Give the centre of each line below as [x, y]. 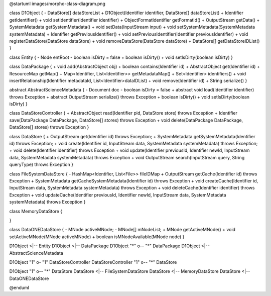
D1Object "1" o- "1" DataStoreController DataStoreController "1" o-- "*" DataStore [93, 262]
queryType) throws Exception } [41, 165]
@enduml [19, 288]
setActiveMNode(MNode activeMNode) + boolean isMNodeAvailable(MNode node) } [97, 237]
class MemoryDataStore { [36, 211]
